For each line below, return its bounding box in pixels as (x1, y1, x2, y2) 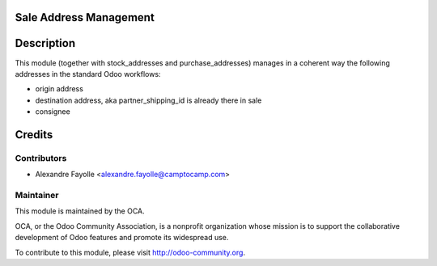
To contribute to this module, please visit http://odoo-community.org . (15, 247, 246, 257)
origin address (35, 84, 84, 94)
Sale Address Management (15, 11, 155, 24)
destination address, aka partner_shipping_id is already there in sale (35, 95, 262, 105)
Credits (15, 128, 53, 141)
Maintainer (15, 190, 59, 201)
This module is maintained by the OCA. (15, 206, 145, 216)
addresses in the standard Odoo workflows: (15, 69, 161, 78)
